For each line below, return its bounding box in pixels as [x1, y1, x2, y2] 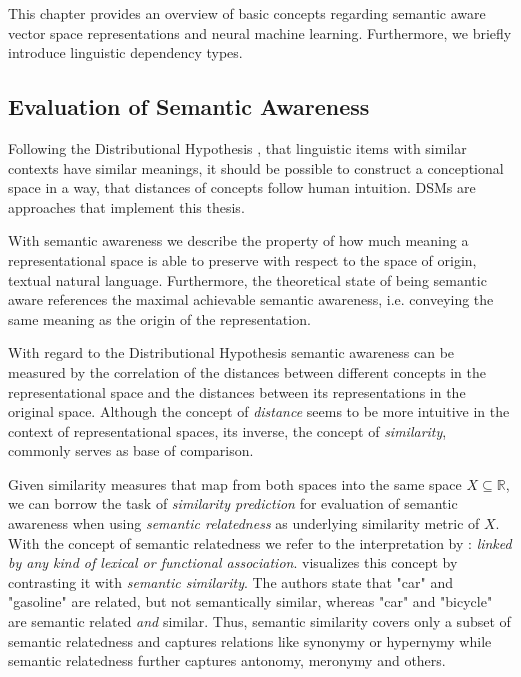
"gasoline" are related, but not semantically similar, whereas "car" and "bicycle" [8, 591, 493, 612]
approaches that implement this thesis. [8, 196, 245, 217]
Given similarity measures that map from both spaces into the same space [8, 473, 462, 494]
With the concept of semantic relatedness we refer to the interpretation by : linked [8, 532, 512, 553]
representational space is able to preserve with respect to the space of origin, [8, 249, 477, 270]
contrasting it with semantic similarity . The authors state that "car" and [8, 571, 453, 592]
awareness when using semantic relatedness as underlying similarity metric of [8, 513, 480, 534]
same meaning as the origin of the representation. [8, 308, 311, 329]
